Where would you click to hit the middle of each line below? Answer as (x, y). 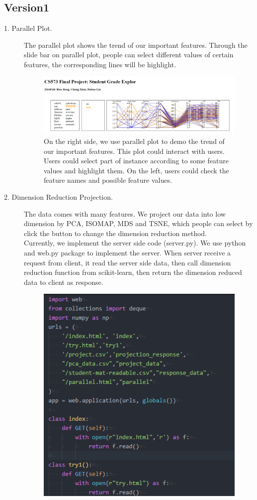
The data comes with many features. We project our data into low (125, 213)
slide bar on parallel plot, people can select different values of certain (129, 55)
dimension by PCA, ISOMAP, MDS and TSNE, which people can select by (138, 223)
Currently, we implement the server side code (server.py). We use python (135, 243)
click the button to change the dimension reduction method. (116, 233)
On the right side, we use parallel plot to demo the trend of (134, 141)
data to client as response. (64, 282)
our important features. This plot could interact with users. (134, 151)
